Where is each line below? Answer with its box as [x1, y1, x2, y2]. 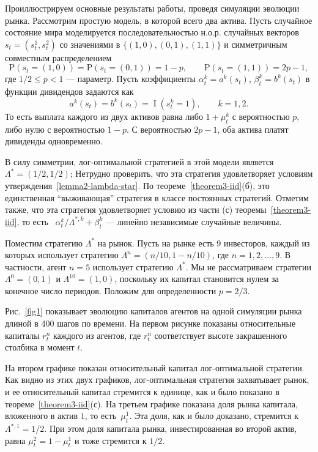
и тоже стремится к [74, 434, 147, 446]
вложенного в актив [5, 409, 78, 422]
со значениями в [59, 37, 120, 50]
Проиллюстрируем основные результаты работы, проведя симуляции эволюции [5, 2, 300, 14]
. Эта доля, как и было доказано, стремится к [129, 409, 299, 422]
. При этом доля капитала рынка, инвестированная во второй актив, [44, 422, 297, 435]
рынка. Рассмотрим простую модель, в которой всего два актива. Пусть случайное [5, 13, 312, 26]
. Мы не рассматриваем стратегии [185, 260, 311, 273]
